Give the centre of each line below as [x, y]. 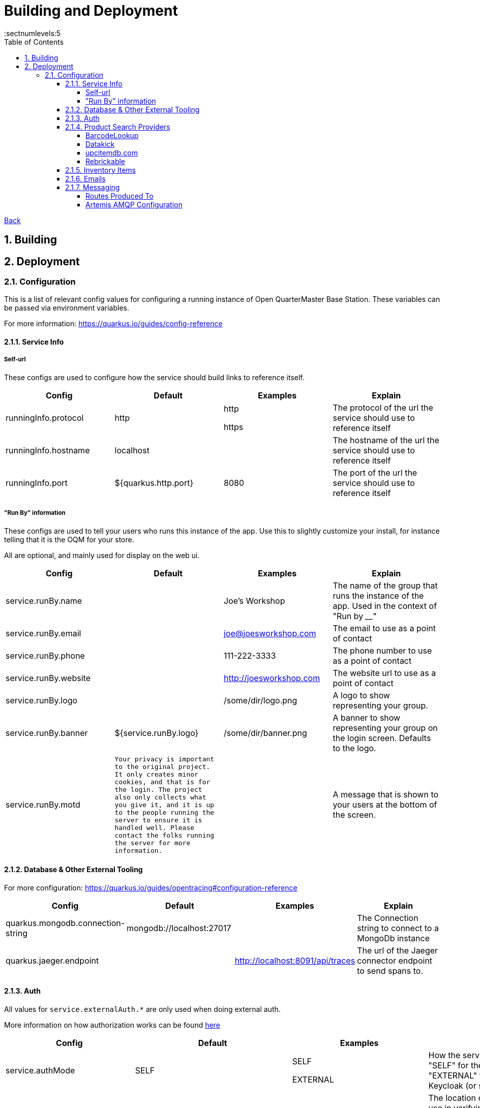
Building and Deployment [91, 11]
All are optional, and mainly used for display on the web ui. [102, 555]
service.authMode [40, 1070]
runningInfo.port [37, 483]
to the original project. [162, 766]
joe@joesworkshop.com [270, 633]
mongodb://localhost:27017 [179, 928]
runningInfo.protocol [45, 418]
